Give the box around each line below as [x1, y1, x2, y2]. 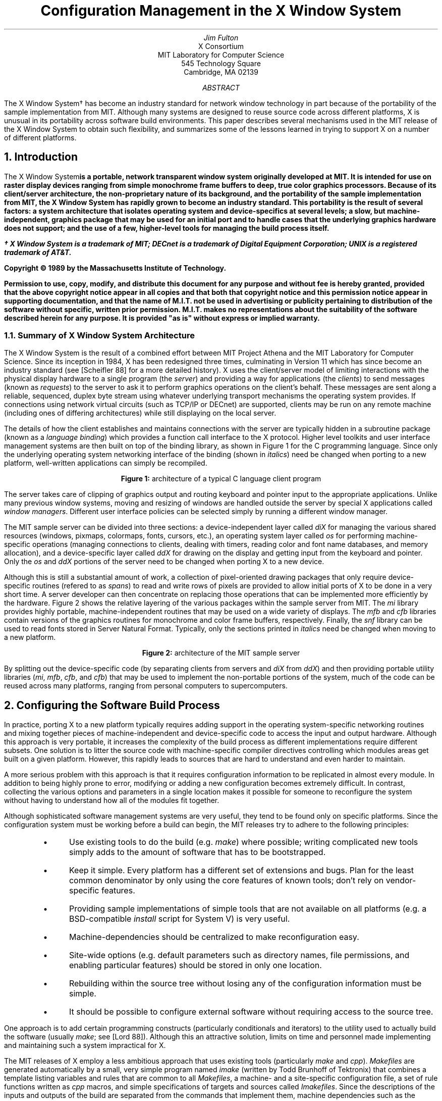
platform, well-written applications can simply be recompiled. [4, 459, 207, 468]
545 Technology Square [181, 59, 261, 68]
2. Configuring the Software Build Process [4, 698, 220, 712]
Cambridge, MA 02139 [184, 67, 258, 76]
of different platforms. [4, 133, 77, 142]
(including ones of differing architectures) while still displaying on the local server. [4, 409, 277, 418]
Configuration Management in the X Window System [40, 2, 402, 19]
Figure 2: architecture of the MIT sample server [142, 648, 300, 658]
